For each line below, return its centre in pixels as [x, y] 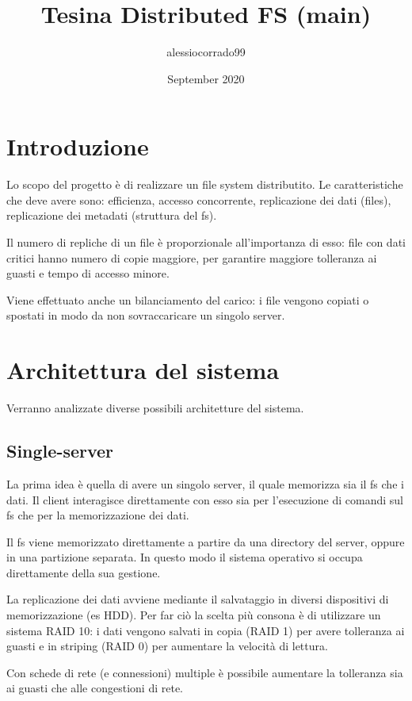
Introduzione [78, 146]
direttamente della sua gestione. [84, 572]
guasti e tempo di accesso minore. [88, 273]
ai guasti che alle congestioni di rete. [95, 688]
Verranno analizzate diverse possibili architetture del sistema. [155, 408]
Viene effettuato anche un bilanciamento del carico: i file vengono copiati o [188, 299]
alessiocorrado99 [206, 52]
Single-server [60, 451]
